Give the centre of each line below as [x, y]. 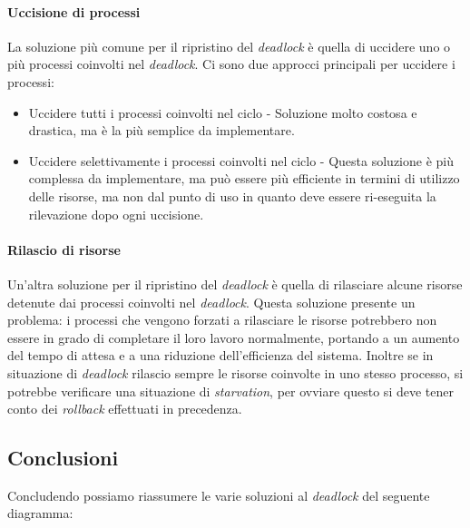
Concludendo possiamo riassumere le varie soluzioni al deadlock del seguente [219, 495]
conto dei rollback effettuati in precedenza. [125, 409]
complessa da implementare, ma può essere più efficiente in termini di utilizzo [244, 178]
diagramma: [40, 513]
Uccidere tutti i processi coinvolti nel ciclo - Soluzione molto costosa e [223, 112]
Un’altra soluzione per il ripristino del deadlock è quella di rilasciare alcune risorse [235, 284]
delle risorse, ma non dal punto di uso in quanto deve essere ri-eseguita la [232, 196]
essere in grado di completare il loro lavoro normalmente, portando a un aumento [234, 337]
